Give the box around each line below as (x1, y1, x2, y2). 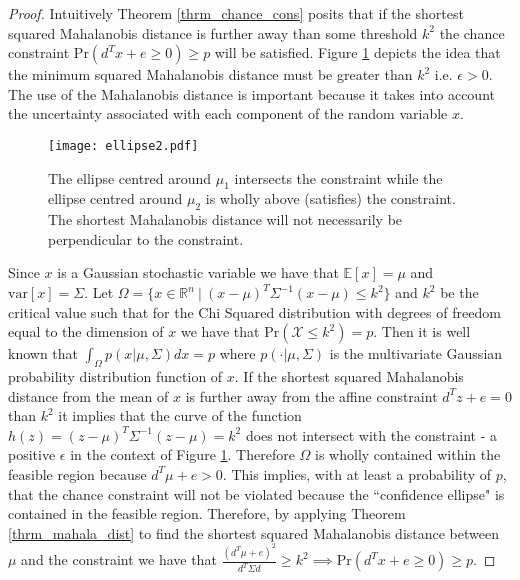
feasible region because (8, 463, 147, 484)
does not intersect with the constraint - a (245, 424, 498, 445)
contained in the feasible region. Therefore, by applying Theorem (8, 503, 406, 524)
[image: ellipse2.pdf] (48, 138, 199, 153)
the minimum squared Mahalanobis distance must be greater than (8, 64, 413, 85)
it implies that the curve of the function (58, 405, 302, 426)
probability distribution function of (8, 365, 223, 386)
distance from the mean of (8, 385, 169, 406)
